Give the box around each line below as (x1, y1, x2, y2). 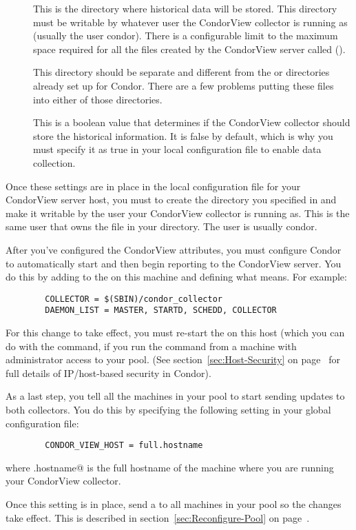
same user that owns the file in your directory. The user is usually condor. (6, 219, 317, 234)
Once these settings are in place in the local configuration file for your (6, 179, 301, 193)
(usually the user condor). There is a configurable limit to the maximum (33, 28, 338, 43)
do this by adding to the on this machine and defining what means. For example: (6, 269, 347, 284)
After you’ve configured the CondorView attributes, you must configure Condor (6, 242, 342, 256)
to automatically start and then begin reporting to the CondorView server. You (6, 256, 342, 270)
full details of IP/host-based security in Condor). (6, 365, 211, 380)
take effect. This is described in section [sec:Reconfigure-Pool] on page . (6, 510, 310, 524)
